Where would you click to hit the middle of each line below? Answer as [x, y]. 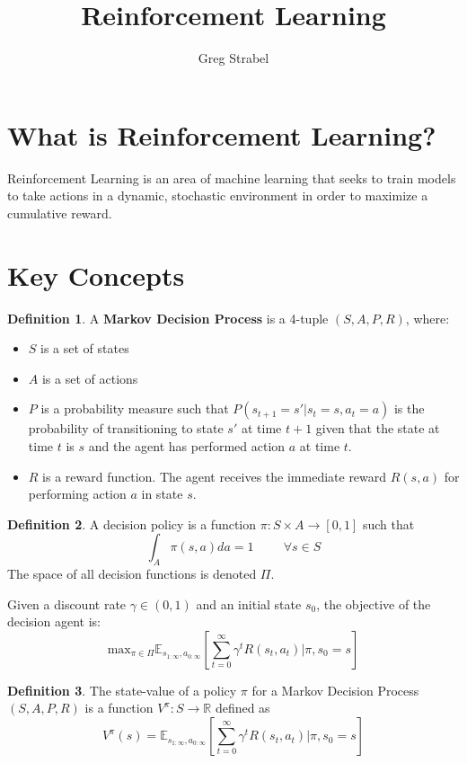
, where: [427, 318]
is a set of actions [90, 378]
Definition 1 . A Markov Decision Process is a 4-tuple [168, 318]
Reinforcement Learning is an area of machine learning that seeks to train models [232, 177]
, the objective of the [374, 603]
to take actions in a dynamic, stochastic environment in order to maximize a [218, 195]
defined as [242, 708]
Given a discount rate [67, 603]
